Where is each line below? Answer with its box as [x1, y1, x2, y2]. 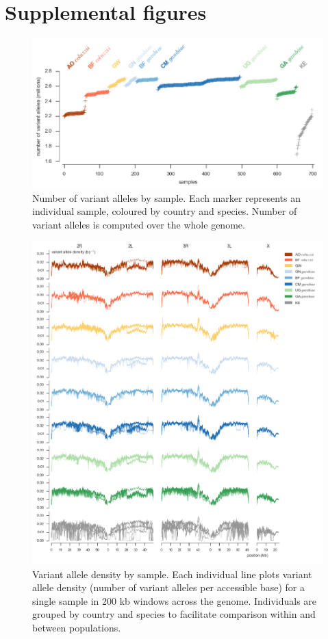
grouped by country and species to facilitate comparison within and [32, 607, 316, 621]
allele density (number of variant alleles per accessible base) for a [32, 580, 305, 595]
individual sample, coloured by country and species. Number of [32, 204, 297, 218]
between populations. [32, 620, 121, 634]
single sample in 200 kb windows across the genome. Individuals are [32, 593, 317, 608]
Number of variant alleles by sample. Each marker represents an [32, 190, 301, 205]
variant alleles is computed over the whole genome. [32, 217, 245, 231]
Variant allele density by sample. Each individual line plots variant [32, 566, 312, 581]
